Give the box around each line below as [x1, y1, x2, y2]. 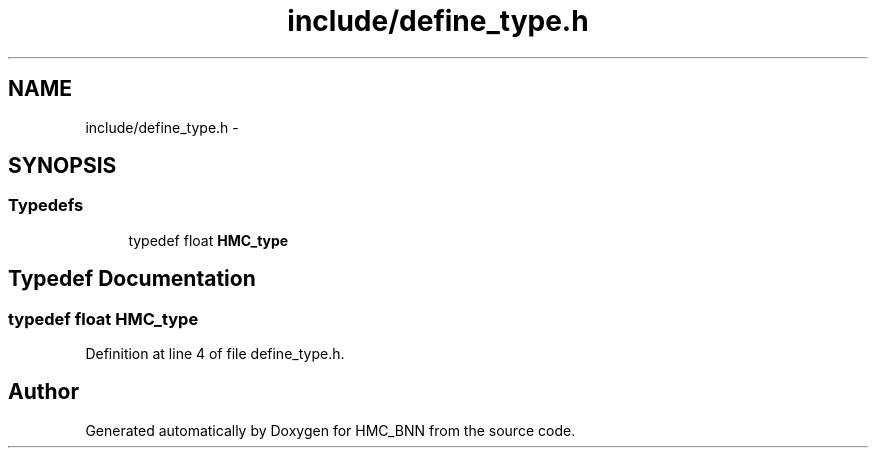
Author [8, 379, 79, 405]
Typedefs [8, 195, 84, 216]
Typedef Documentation [8, 266, 256, 292]
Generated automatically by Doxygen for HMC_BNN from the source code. [85, 421, 576, 439]
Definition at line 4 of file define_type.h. [85, 345, 345, 363]
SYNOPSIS [8, 153, 117, 179]
